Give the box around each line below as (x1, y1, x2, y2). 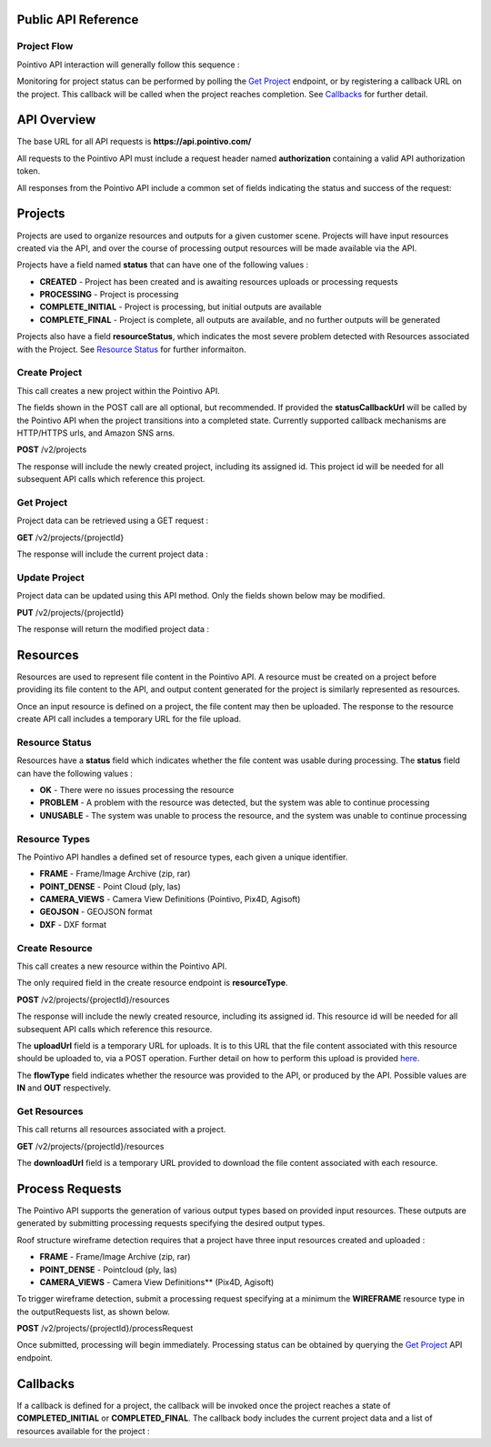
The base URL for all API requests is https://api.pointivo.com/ (16, 136, 252, 147)
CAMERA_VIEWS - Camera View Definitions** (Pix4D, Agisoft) (39, 1276, 275, 1287)
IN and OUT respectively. (16, 1082, 112, 1093)
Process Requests (16, 1181, 122, 1196)
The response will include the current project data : (16, 548, 208, 559)
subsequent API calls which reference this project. (16, 474, 205, 485)
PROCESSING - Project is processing (39, 289, 179, 300)
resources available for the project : (16, 1425, 150, 1436)
